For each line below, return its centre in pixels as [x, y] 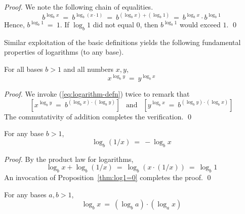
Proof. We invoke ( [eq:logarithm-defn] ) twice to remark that [97, 94]
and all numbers [89, 69]
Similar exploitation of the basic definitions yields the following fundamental [123, 42]
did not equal [113, 25]
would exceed [200, 25]
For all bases [24, 69]
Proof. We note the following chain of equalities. [79, 7]
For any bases [25, 194]
